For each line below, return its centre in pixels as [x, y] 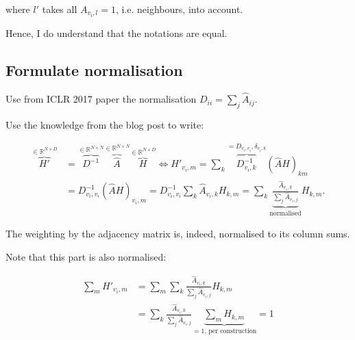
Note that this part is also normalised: [86, 257]
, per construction [231, 331]
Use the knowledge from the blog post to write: [105, 124]
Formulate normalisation [94, 70]
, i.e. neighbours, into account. [179, 9]
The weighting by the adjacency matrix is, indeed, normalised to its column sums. [178, 234]
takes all [60, 9]
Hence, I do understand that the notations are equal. [117, 33]
